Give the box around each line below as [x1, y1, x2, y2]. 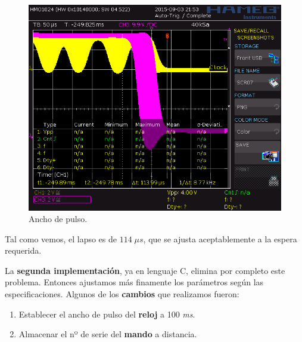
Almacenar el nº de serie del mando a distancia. [18, 328, 197, 340]
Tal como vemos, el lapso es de [5, 232, 117, 245]
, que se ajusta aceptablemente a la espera [143, 232, 297, 245]
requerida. [5, 244, 42, 257]
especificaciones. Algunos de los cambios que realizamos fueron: [5, 288, 239, 300]
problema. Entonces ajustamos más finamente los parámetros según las [5, 276, 264, 288]
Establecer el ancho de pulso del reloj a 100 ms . [18, 307, 195, 320]
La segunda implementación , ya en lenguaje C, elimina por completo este [5, 264, 285, 276]
